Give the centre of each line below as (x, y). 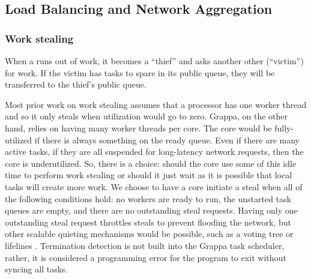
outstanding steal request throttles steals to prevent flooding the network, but (148, 222)
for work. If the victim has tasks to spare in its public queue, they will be (140, 72)
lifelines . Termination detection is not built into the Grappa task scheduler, (145, 245)
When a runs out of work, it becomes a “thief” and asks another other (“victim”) (154, 61)
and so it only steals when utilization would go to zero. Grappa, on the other (146, 116)
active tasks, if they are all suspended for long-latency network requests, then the (154, 151)
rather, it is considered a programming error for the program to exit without (146, 257)
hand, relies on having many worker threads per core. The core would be (138, 127)
